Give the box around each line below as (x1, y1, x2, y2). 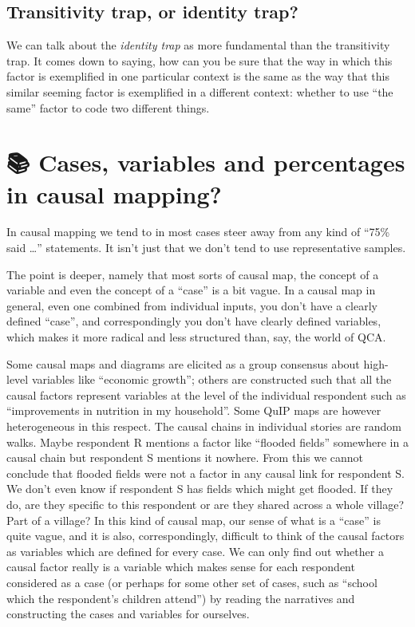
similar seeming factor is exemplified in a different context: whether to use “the (6, 83, 393, 100)
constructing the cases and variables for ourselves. (6, 605, 250, 622)
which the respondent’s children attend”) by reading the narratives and (6, 590, 355, 606)
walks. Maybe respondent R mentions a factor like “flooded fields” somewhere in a (6, 433, 409, 450)
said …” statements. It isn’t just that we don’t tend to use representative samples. (6, 239, 406, 256)
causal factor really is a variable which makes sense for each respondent (6, 558, 355, 575)
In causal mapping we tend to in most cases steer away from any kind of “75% (6, 223, 390, 240)
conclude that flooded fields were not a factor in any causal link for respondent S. (6, 464, 405, 481)
